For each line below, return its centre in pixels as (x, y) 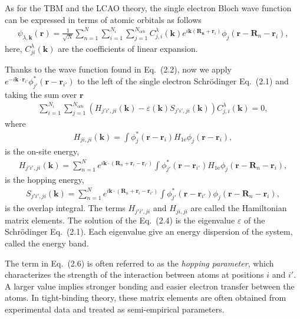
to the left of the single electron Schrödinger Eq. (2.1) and (183, 80)
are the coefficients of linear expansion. (128, 48)
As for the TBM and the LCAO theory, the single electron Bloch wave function (148, 8)
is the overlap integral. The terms (65, 208)
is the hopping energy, (44, 180)
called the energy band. (47, 243)
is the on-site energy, (42, 151)
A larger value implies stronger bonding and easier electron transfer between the (150, 286)
